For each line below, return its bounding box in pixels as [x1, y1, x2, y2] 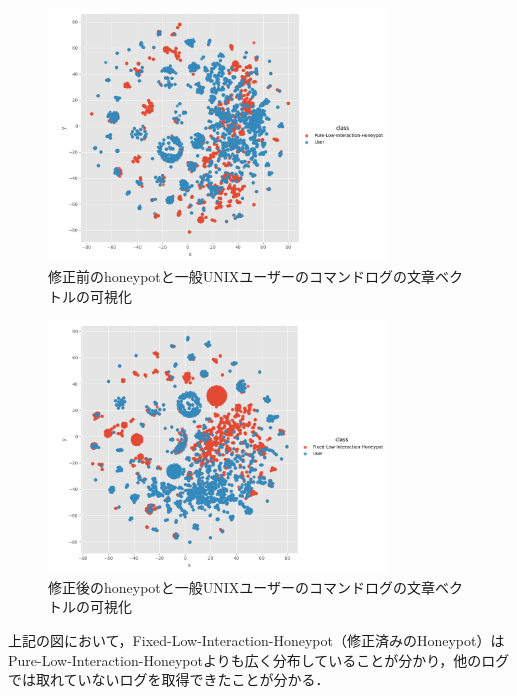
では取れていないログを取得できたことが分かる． [8, 669, 330, 690]
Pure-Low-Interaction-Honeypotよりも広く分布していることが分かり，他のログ [8, 649, 510, 670]
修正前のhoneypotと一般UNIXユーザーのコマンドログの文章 [48, 265, 436, 286]
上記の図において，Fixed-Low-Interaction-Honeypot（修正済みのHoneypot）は [8, 630, 505, 651]
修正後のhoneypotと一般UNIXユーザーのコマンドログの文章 [48, 576, 436, 597]
